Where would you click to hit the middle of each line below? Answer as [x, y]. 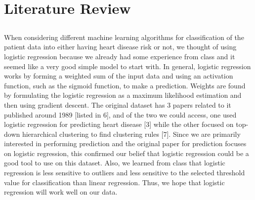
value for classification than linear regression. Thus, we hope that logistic [114, 182]
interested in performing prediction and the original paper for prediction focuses [125, 143]
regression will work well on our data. [61, 192]
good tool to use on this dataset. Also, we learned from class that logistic [115, 163]
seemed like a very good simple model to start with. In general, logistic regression [127, 66]
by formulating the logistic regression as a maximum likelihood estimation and [123, 95]
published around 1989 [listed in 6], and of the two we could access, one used [120, 114]
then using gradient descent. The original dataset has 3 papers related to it [118, 104]
